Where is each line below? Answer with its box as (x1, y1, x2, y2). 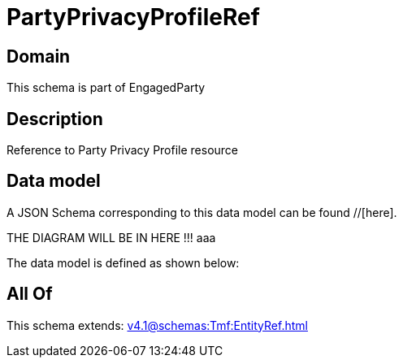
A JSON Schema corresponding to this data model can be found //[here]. (6, 205, 397, 219)
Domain (6, 45, 71, 67)
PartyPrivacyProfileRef (6, 3, 260, 31)
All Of (6, 284, 53, 305)
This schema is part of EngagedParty (6, 80, 206, 95)
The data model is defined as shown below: (6, 255, 240, 270)
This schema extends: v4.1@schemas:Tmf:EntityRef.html (6, 318, 308, 332)
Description (6, 108, 103, 129)
